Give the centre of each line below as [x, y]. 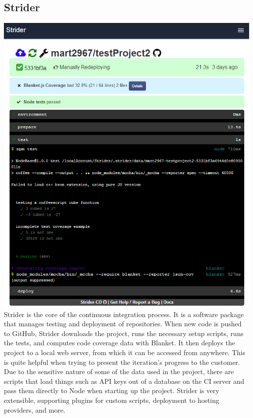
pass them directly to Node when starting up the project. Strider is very [112, 390]
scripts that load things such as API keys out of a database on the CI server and [124, 381]
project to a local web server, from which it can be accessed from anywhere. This [125, 352]
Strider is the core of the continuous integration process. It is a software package [124, 314]
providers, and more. [35, 409]
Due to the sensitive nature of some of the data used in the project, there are [119, 371]
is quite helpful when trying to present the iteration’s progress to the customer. [122, 362]
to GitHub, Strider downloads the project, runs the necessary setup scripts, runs [124, 333]
